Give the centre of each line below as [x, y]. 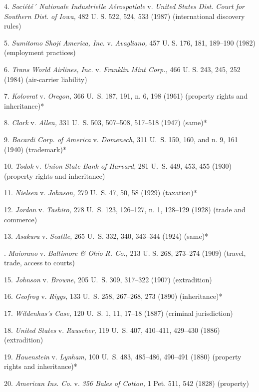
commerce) [21, 219]
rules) [13, 26]
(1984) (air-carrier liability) [46, 79]
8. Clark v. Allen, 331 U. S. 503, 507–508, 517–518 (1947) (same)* [106, 122]
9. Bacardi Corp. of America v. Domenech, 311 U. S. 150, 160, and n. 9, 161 [121, 139]
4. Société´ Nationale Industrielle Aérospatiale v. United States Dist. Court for [124, 6]
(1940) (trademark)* [35, 149]
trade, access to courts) [39, 263]
